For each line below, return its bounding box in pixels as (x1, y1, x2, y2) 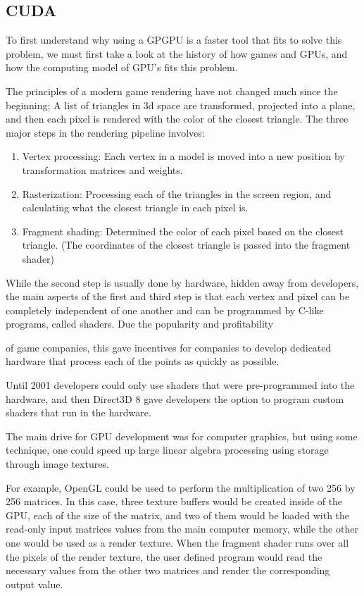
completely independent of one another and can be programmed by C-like (6, 302, 324, 317)
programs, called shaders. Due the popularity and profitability (6, 316, 274, 331)
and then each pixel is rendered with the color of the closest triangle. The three (6, 111, 349, 126)
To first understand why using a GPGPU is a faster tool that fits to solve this (6, 32, 342, 47)
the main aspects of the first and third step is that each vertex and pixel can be (6, 289, 350, 304)
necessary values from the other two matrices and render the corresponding (6, 563, 330, 578)
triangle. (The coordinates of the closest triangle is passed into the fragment (22, 237, 351, 252)
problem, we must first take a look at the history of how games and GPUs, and (6, 46, 348, 61)
